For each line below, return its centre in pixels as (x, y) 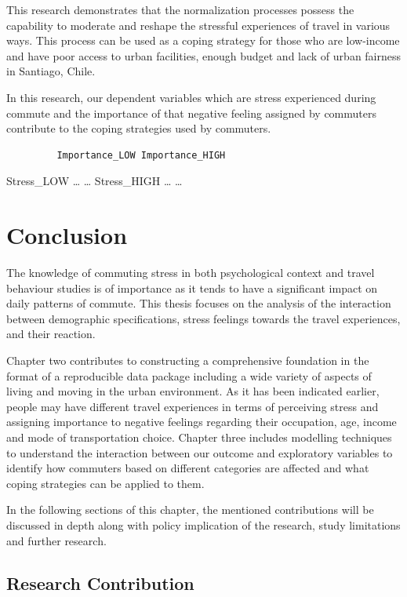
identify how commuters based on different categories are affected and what (188, 468)
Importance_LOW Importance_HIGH (141, 155)
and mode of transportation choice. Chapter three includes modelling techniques (199, 437)
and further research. (56, 540)
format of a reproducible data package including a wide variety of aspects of (189, 375)
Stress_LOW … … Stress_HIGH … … (94, 181)
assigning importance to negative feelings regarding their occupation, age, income (202, 422)
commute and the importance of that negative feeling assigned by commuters (191, 113)
